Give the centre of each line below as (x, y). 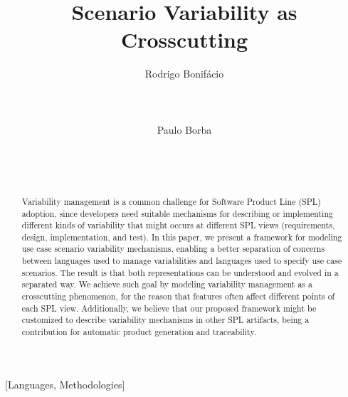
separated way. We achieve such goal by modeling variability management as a (167, 284)
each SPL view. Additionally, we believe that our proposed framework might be (169, 308)
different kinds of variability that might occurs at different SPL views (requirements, (178, 225)
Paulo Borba (184, 129)
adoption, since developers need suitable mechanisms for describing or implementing (177, 213)
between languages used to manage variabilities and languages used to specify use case (182, 261)
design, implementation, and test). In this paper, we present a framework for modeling (182, 237)
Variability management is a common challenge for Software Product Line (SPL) (171, 201)
